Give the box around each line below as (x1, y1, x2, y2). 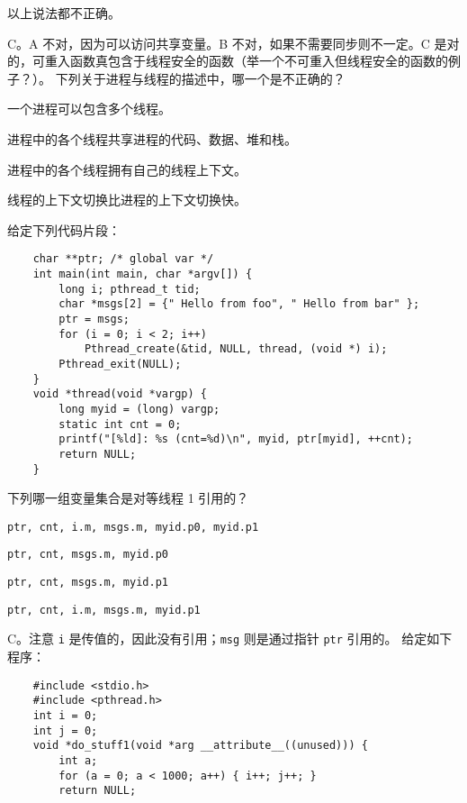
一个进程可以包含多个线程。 (7, 99, 171, 118)
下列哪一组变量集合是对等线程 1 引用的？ (7, 488, 249, 507)
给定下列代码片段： (7, 220, 121, 239)
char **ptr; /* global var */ (32, 252, 214, 266)
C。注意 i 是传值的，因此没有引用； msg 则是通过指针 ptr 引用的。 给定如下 (7, 629, 453, 648)
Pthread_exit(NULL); (58, 357, 182, 370)
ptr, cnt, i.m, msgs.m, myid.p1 (7, 603, 201, 616)
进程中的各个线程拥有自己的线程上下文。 (7, 160, 247, 178)
